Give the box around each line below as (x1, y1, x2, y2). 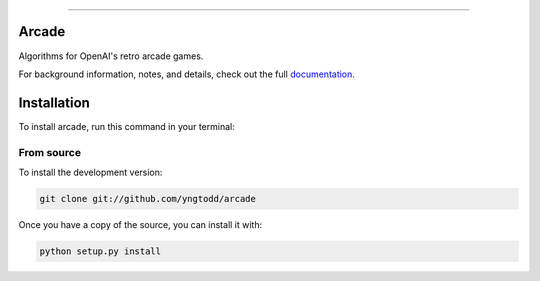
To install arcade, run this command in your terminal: (18, 120, 235, 132)
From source (18, 145, 82, 159)
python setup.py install (39, 245, 162, 257)
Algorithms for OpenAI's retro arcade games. (18, 50, 204, 62)
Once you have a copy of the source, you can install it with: (18, 218, 263, 230)
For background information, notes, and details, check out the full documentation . (18, 68, 355, 80)
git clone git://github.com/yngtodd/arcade (39, 193, 257, 204)
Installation (18, 94, 90, 111)
